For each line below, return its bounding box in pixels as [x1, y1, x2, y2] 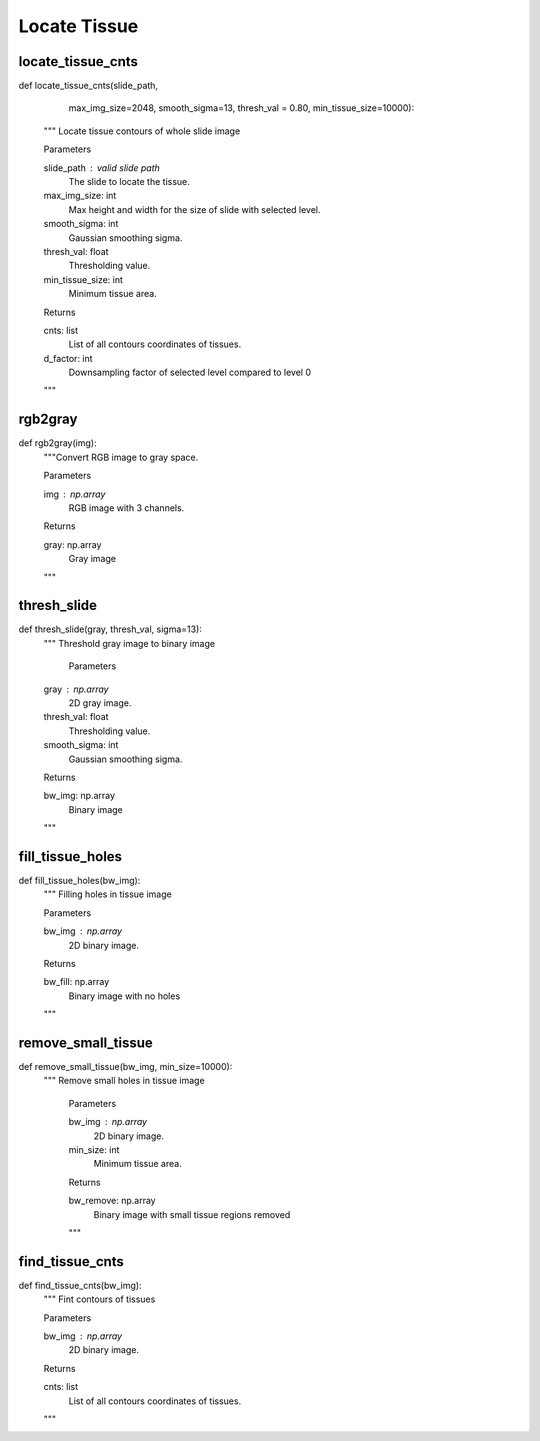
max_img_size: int [43, 190, 117, 202]
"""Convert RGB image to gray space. [43, 451, 199, 463]
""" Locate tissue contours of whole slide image [43, 125, 241, 137]
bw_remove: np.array [68, 1195, 156, 1207]
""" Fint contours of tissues [43, 1293, 156, 1305]
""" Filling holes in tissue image [43, 888, 172, 900]
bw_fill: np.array [43, 976, 110, 988]
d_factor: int [43, 352, 94, 364]
